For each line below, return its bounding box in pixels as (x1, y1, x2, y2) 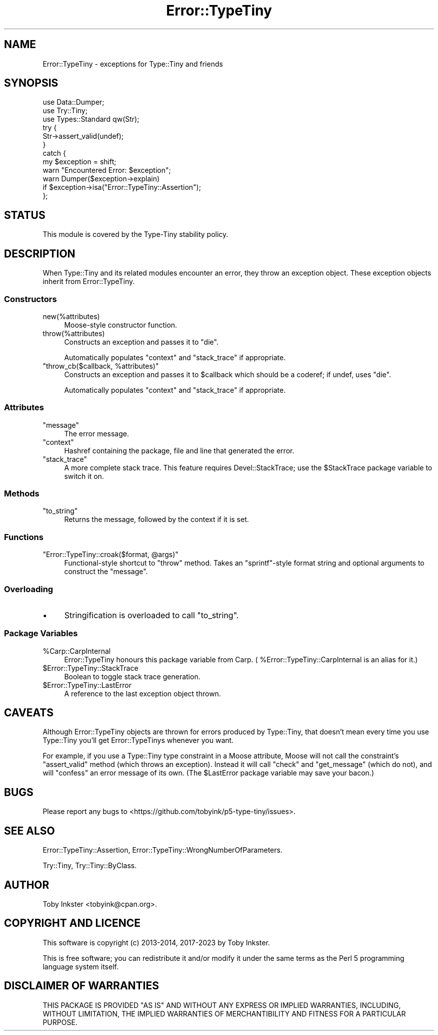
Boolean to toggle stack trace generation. (64, 672, 200, 681)
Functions (4, 532, 43, 542)
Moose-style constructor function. (64, 320, 177, 329)
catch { (42, 149, 66, 158)
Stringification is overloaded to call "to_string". (64, 610, 239, 620)
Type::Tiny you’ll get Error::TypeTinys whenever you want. (42, 736, 234, 745)
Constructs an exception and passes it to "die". (64, 337, 218, 346)
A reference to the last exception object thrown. (64, 689, 221, 698)
